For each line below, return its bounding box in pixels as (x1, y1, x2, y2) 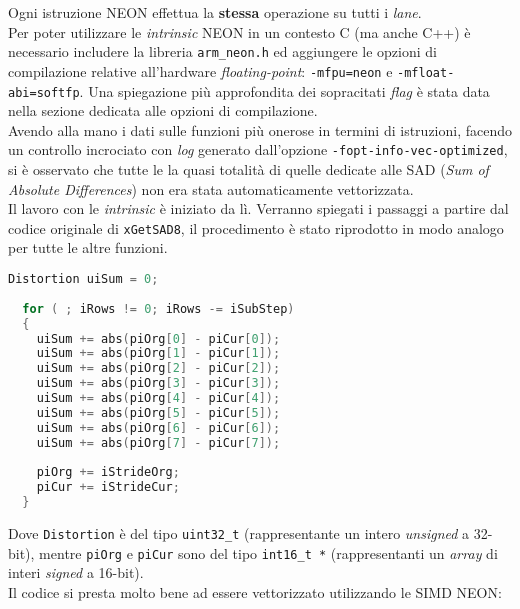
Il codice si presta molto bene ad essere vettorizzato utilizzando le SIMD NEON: (8, 581, 502, 602)
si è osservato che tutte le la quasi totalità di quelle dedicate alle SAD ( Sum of (8, 159, 489, 179)
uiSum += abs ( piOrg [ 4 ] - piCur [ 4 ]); (36, 391, 281, 406)
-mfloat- (397, 65, 455, 80)
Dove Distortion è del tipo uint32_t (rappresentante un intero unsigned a (8, 523, 470, 544)
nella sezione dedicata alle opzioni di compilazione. (8, 100, 318, 121)
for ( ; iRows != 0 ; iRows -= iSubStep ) (22, 301, 295, 316)
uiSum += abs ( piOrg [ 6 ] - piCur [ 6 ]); (36, 420, 281, 435)
